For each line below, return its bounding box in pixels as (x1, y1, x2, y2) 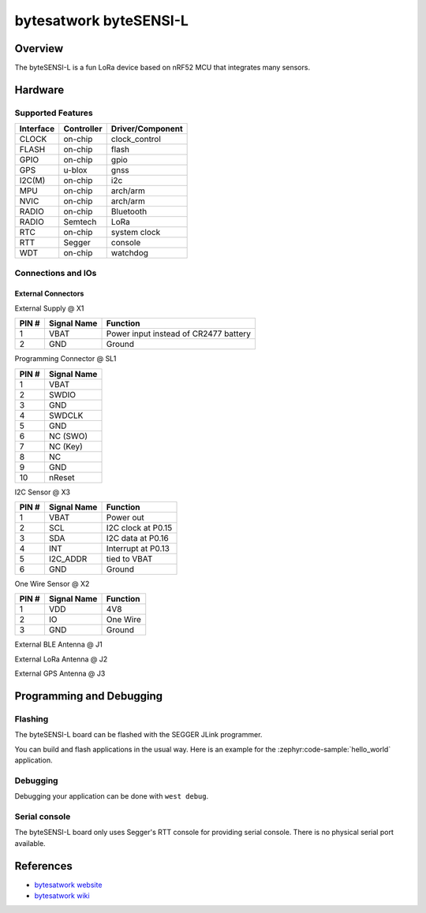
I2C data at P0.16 (106, 532, 169, 543)
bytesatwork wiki (34, 891, 90, 900)
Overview (14, 42, 64, 55)
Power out (106, 512, 145, 523)
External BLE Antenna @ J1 (14, 639, 103, 650)
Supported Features (14, 107, 94, 118)
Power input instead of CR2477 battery (106, 328, 252, 339)
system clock (110, 227, 161, 238)
